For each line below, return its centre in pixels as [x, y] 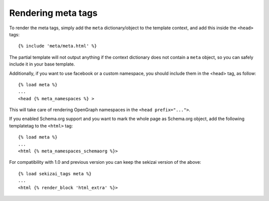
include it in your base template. [42, 64]
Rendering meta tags [53, 13]
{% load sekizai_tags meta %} [55, 173]
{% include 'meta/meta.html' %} [58, 46]
